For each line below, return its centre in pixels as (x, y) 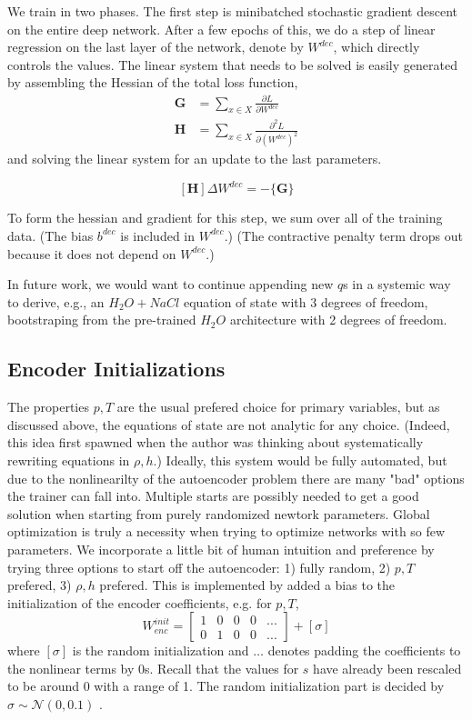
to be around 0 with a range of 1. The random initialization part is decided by (226, 686)
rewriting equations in (69, 460)
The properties (48, 407)
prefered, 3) (40, 585)
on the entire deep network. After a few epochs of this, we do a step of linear (221, 29)
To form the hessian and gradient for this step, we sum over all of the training (225, 218)
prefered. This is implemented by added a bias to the (247, 585)
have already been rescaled (387, 668)
